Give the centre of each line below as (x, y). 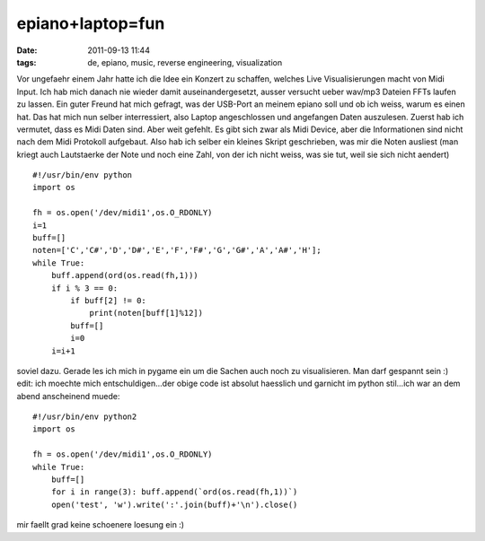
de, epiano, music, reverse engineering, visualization (185, 62)
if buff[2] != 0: (109, 300)
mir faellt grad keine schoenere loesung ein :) (100, 525)
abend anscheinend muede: (68, 396)
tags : (26, 62)
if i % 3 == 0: (84, 288)
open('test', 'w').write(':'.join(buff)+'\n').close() (174, 504)
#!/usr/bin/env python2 (85, 417)
